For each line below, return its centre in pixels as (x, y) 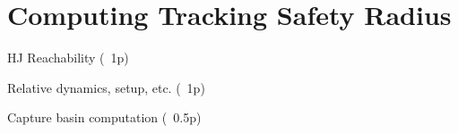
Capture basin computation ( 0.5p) (104, 117)
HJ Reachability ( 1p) (68, 58)
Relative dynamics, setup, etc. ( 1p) (106, 87)
